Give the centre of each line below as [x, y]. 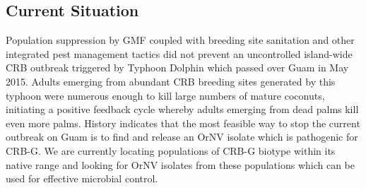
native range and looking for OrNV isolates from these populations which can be [180, 164]
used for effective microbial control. [82, 178]
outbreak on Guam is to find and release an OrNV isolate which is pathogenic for [182, 137]
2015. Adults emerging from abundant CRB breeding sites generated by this [171, 81]
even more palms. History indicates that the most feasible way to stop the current [183, 123]
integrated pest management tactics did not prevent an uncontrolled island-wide [179, 53]
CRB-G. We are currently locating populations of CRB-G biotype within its [171, 150]
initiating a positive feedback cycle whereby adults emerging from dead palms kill [182, 109]
